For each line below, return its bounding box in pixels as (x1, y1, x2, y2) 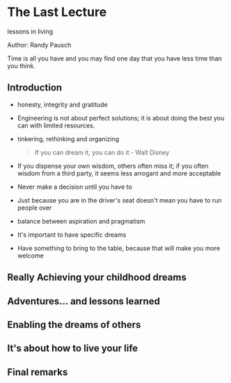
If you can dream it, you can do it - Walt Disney (34, 148, 170, 157)
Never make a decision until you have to (17, 182, 132, 191)
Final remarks (7, 366, 68, 378)
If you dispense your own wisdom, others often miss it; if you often (17, 162, 209, 170)
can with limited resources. (17, 121, 95, 130)
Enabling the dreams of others (7, 318, 141, 331)
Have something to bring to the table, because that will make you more (17, 244, 221, 252)
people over (17, 203, 52, 212)
